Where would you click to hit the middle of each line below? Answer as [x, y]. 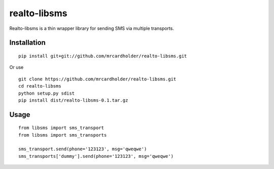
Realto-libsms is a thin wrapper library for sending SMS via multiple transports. [92, 28]
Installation [27, 43]
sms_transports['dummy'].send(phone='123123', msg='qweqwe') [96, 156]
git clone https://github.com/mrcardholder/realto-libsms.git [97, 79]
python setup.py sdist [47, 93]
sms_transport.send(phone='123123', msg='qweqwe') [83, 149]
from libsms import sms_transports [63, 135]
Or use [16, 67]
